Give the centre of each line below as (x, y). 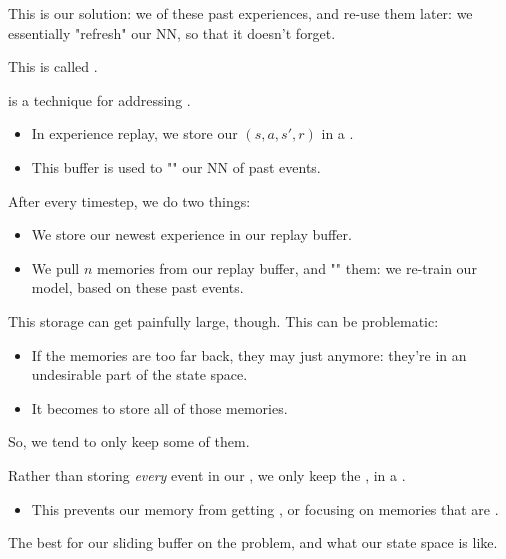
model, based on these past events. (137, 287)
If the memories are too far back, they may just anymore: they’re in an (249, 354)
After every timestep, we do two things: (129, 200)
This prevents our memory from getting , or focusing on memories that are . (265, 508)
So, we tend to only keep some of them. (129, 441)
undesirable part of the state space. (139, 374)
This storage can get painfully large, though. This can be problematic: (223, 320)
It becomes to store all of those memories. (159, 407)
